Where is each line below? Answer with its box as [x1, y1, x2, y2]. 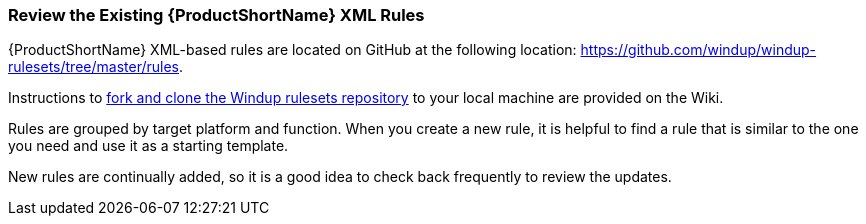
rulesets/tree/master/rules [8, 58, 179, 76]
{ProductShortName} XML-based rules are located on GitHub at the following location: [8, 41, 577, 59]
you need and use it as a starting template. [8, 137, 289, 155]
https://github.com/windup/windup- [580, 41, 817, 59]
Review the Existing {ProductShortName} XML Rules [8, 5, 425, 25]
